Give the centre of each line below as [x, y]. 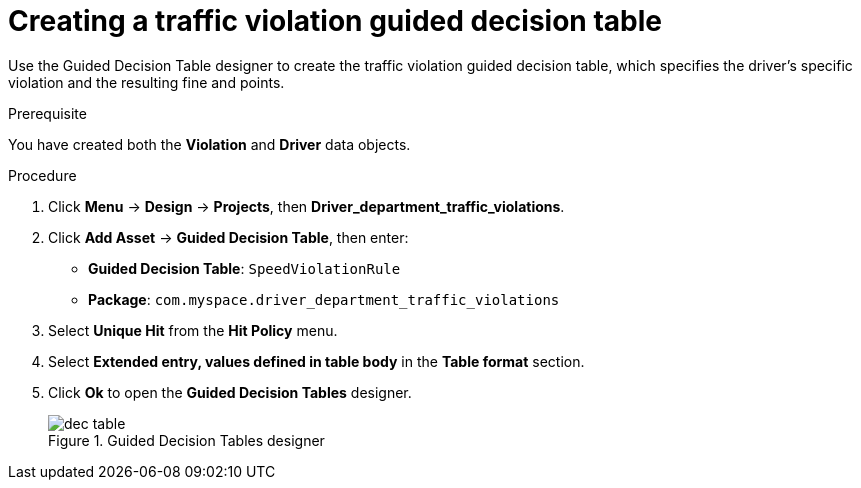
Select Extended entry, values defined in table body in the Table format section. [316, 361]
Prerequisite [47, 113]
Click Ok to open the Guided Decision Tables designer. [230, 392]
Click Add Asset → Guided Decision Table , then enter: [228, 237]
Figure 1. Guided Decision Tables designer [186, 440]
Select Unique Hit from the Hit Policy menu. [193, 330]
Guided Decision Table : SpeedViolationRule [244, 268]
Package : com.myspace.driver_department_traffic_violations [324, 299]
